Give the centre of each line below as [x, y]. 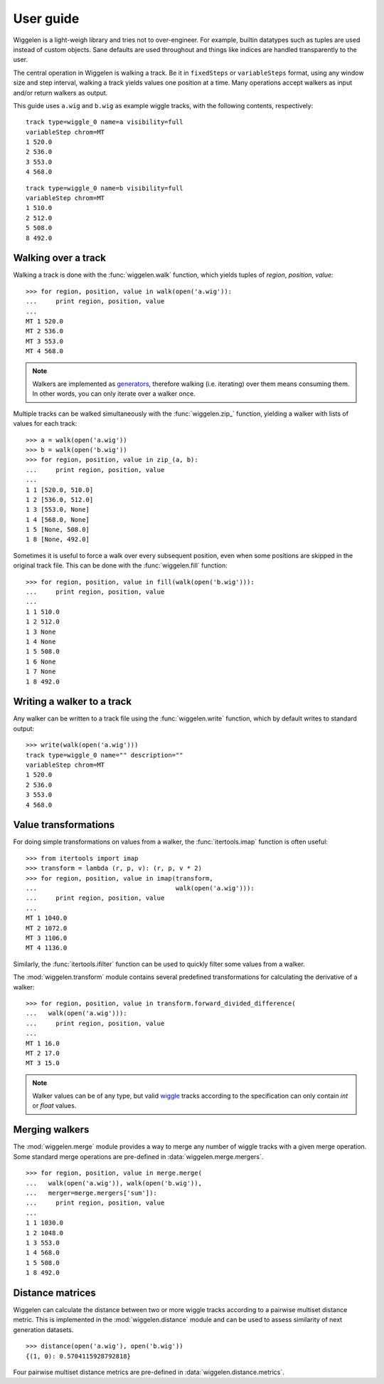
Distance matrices [54, 1293]
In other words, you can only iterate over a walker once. [114, 394]
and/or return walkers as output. [60, 93]
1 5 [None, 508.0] [58, 530]
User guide [46, 19]
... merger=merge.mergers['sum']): [92, 1193]
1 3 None [41, 631]
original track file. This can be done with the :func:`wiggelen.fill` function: [120, 565]
